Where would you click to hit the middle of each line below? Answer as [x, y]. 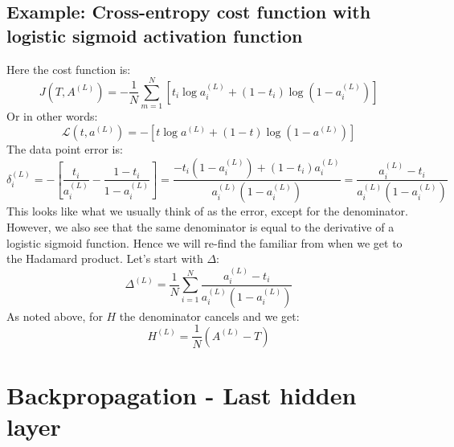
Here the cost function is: [69, 69]
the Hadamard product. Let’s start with [105, 258]
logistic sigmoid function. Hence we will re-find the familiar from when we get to [205, 242]
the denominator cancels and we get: [209, 316]
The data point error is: [65, 148]
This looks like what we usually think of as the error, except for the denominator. [207, 211]
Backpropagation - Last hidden [182, 395]
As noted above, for [55, 316]
